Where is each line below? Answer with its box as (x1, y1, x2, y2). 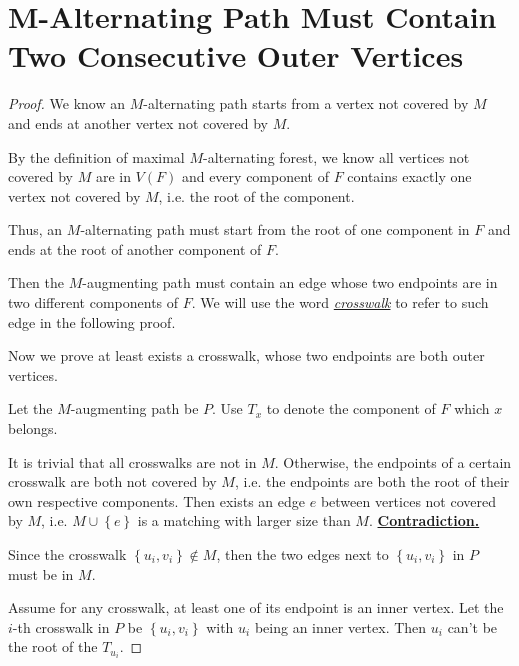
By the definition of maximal (8, 146, 185, 167)
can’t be (447, 616, 498, 637)
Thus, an (8, 219, 63, 240)
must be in (8, 563, 74, 584)
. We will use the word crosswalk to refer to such (191, 292, 489, 313)
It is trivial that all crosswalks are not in (8, 451, 257, 472)
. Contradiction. (368, 510, 480, 531)
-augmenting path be (70, 398, 199, 419)
